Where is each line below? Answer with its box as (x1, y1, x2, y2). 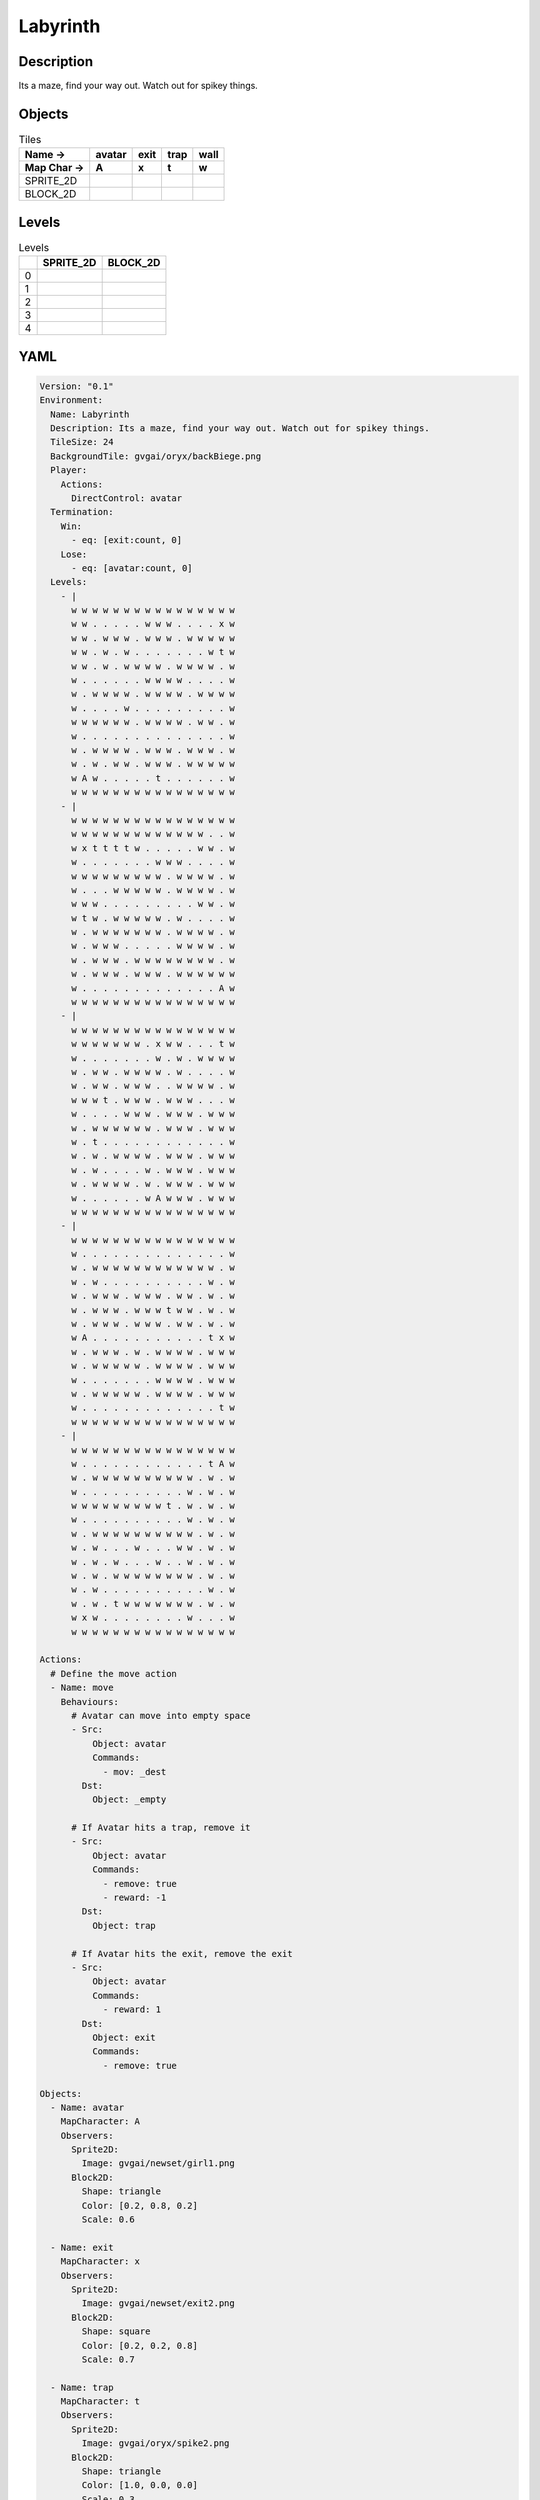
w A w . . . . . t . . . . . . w (71, 772, 235, 784)
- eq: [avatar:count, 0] (71, 562, 194, 574)
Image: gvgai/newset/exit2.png (81, 2298, 235, 2309)
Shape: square (81, 2326, 151, 2337)
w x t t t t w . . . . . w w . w (71, 842, 235, 854)
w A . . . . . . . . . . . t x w (71, 1332, 235, 1344)
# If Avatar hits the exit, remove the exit (71, 1948, 294, 1959)
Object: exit (91, 2031, 157, 2043)
